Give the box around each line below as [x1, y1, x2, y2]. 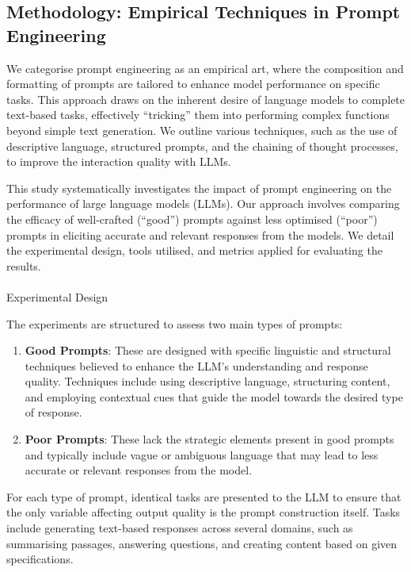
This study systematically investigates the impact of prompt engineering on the [6, 179, 392, 196]
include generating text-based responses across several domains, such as [6, 520, 353, 536]
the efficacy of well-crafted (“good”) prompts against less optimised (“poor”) [6, 210, 378, 227]
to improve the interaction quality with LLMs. [6, 153, 231, 170]
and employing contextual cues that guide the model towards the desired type [25, 388, 403, 405]
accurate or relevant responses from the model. [25, 462, 253, 478]
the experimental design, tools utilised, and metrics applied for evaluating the [6, 242, 382, 259]
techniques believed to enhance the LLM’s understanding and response [25, 357, 368, 374]
